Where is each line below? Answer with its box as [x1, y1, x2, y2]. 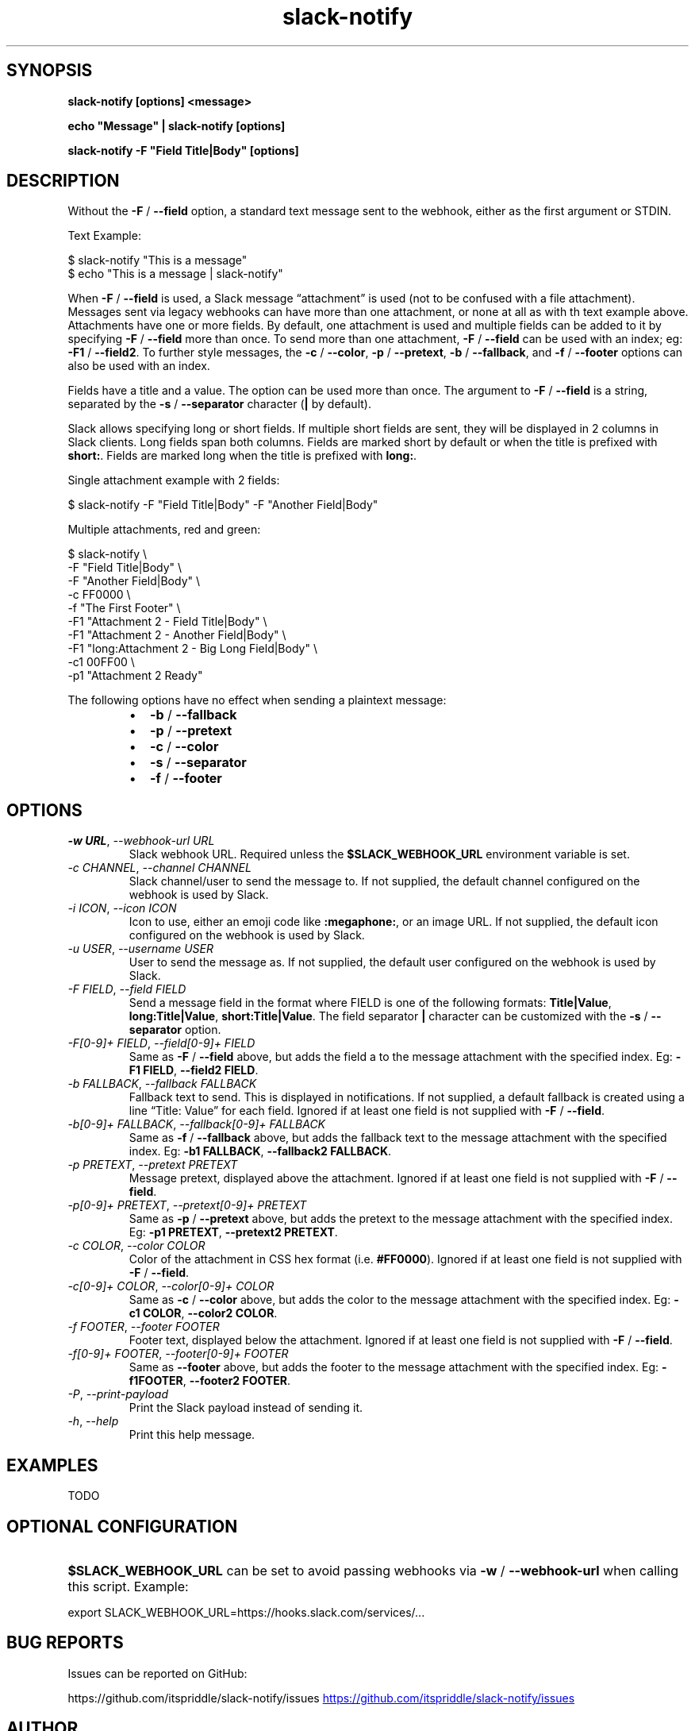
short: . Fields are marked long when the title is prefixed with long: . [67, 449, 417, 463]
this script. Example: [67, 1578, 189, 1594]
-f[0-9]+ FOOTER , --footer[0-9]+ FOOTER [67, 1347, 289, 1361]
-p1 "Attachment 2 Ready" [67, 669, 203, 683]
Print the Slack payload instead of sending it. [129, 1401, 363, 1415]
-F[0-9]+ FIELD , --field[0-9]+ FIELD [67, 1036, 255, 1051]
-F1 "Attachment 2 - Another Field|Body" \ [67, 628, 286, 642]
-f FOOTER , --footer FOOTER [67, 1320, 220, 1334]
